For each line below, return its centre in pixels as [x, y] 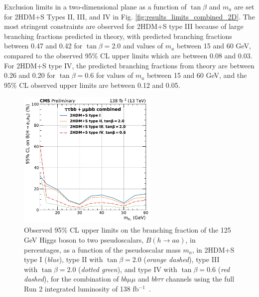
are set [244, 6]
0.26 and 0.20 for [30, 75]
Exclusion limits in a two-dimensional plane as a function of [95, 6]
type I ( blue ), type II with [64, 259]
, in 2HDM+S [213, 249]
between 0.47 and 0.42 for [43, 46]
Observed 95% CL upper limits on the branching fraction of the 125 [128, 230]
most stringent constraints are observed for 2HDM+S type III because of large [124, 26]
